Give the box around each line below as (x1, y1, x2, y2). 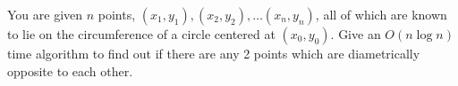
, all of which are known (315, 5, 447, 23)
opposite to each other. (7, 61, 133, 80)
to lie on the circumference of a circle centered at (7, 25, 276, 43)
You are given (7, 5, 83, 23)
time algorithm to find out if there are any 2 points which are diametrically (7, 44, 420, 62)
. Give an (330, 25, 381, 43)
